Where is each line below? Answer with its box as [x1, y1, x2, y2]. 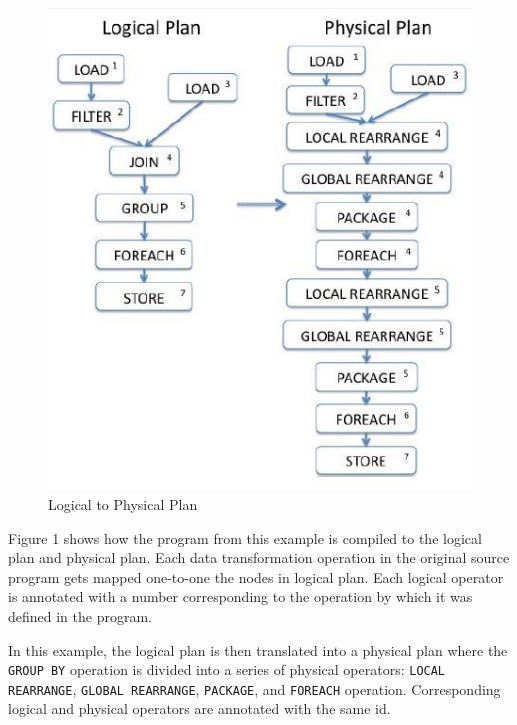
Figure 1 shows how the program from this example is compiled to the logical [8, 527, 482, 548]
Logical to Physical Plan [48, 494, 198, 514]
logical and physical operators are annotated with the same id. [8, 698, 391, 719]
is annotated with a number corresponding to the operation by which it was [8, 586, 473, 607]
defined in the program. [8, 605, 152, 626]
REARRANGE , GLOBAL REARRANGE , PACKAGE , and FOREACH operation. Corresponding [8, 678, 501, 699]
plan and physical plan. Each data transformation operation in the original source [8, 547, 510, 568]
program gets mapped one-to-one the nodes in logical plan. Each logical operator [8, 566, 504, 587]
